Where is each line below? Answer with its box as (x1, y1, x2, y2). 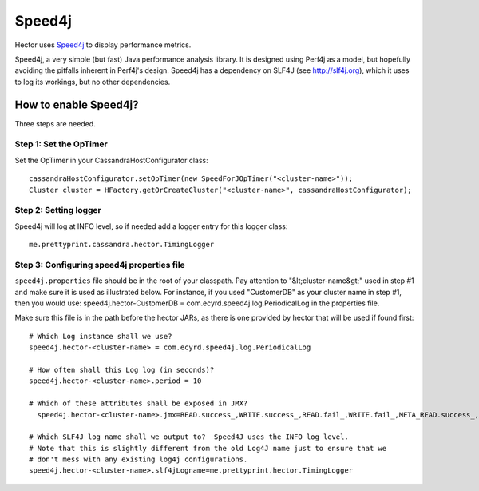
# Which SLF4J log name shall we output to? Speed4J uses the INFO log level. (29, 433, 349, 441)
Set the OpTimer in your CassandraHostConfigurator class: (14, 155, 208, 165)
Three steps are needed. (14, 118, 96, 128)
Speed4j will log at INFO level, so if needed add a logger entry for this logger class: (14, 221, 288, 231)
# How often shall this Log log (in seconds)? (29, 365, 215, 374)
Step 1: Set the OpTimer (14, 138, 108, 150)
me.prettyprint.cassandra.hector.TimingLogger (29, 240, 215, 249)
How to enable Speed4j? (14, 98, 139, 111)
